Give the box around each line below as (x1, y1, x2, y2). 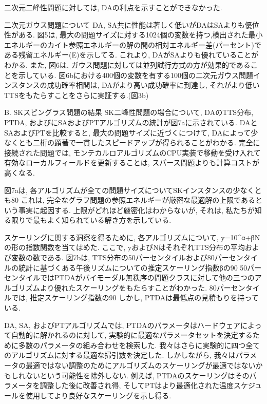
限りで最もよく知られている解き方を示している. (11, 215, 171, 225)
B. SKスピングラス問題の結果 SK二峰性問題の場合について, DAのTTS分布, (4, 107, 254, 118)
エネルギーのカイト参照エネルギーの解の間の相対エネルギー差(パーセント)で (4, 39, 261, 50)
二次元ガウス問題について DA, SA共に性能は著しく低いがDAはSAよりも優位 (4, 19, 259, 30)
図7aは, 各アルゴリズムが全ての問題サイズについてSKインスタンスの (4, 184, 233, 195)
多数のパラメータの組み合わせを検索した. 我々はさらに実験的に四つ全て (18, 339, 260, 350)
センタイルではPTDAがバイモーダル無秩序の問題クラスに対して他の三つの (4, 272, 255, 283)
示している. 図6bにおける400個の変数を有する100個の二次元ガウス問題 (18, 69, 253, 80)
